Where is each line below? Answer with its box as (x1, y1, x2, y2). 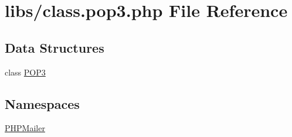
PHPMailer (5, 122, 45, 134)
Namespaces (5, 94, 80, 112)
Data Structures (5, 38, 104, 56)
